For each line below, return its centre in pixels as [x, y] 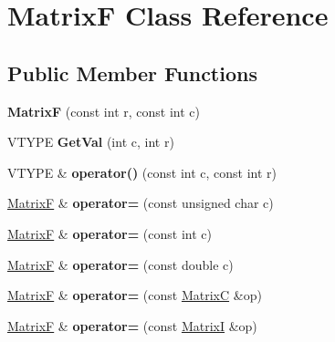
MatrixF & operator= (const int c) [110, 233]
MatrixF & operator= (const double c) [120, 264]
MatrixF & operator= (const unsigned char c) [141, 203]
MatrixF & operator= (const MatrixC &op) [135, 295]
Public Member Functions [132, 73]
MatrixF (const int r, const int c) [104, 111]
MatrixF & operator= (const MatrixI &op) [132, 325]
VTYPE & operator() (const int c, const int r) [142, 172]
